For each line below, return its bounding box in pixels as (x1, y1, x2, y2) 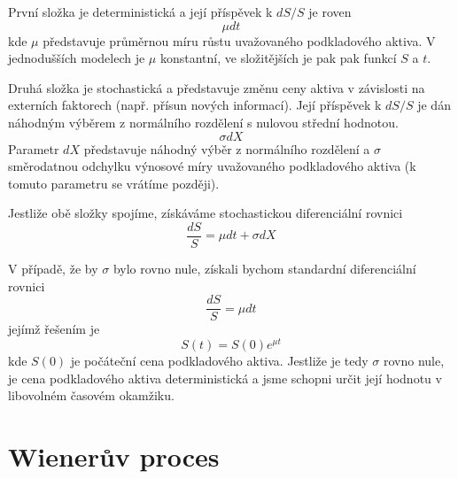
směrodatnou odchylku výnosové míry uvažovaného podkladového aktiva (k (8, 157, 416, 175)
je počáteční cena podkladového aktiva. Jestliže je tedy (70, 351, 369, 369)
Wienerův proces (8, 437, 220, 474)
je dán (417, 96, 451, 114)
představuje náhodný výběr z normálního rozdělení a (83, 139, 370, 158)
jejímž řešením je (8, 320, 100, 338)
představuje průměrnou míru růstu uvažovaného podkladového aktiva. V (43, 31, 436, 50)
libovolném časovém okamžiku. (8, 386, 175, 405)
